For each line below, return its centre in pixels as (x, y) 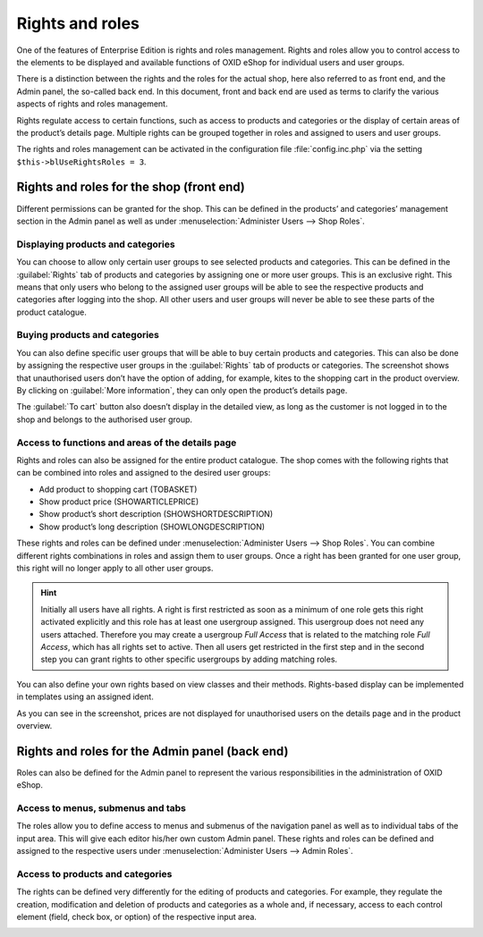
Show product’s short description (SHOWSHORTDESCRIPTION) (156, 514)
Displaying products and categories (96, 244)
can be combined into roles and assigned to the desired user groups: (144, 473)
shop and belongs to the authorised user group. (104, 419)
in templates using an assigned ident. (85, 696)
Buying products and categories (88, 335)
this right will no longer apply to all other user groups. (115, 569)
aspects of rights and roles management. (92, 104)
